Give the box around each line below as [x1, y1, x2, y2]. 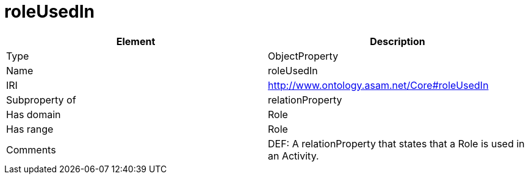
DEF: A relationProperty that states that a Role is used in [268, 137, 525, 150]
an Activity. [268, 149, 319, 162]
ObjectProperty [268, 49, 339, 62]
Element [116, 35, 156, 47]
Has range [6, 122, 54, 135]
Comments [6, 143, 56, 156]
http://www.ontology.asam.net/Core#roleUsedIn [268, 79, 489, 91]
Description [370, 35, 425, 47]
